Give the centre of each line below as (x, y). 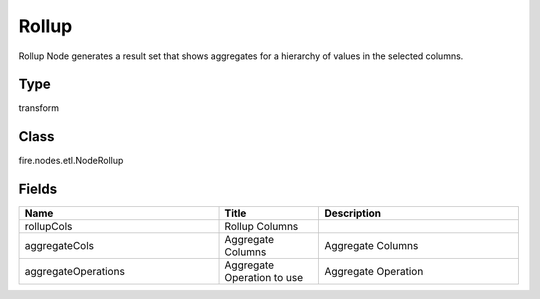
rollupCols (48, 227)
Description (353, 213)
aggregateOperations (74, 272)
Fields (38, 189)
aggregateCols (59, 246)
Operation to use (264, 278)
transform (39, 108)
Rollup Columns (261, 227)
